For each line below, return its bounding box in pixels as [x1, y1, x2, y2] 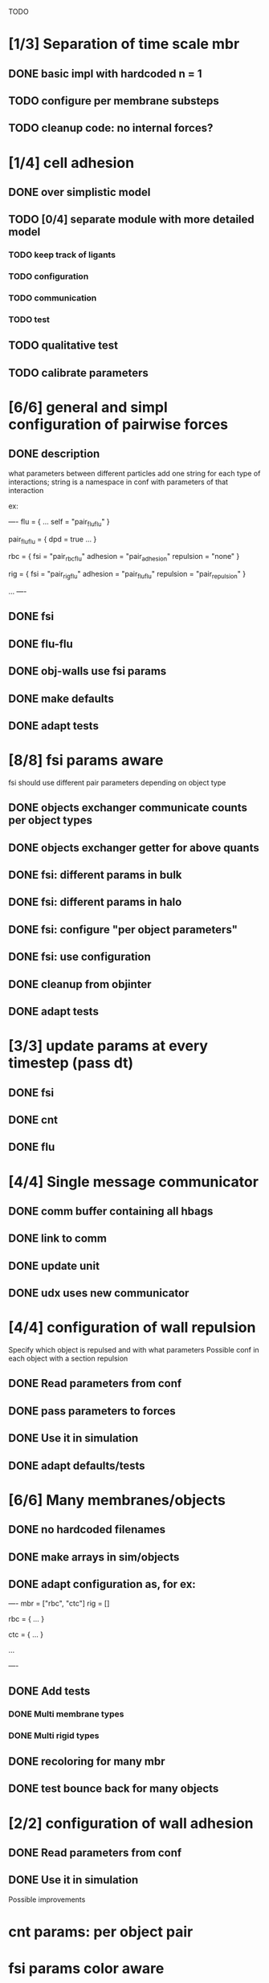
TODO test [8, 314, 51, 325]
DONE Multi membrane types [8, 1708, 124, 1720]
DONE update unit [8, 1259, 100, 1272]
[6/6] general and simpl [8, 398, 168, 416]
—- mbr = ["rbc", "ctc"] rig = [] [8, 1598, 110, 1609]
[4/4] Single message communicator [8, 1173, 259, 1191]
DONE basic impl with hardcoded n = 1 [8, 67, 202, 80]
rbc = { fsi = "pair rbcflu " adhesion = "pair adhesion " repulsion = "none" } [8, 552, 240, 563]
